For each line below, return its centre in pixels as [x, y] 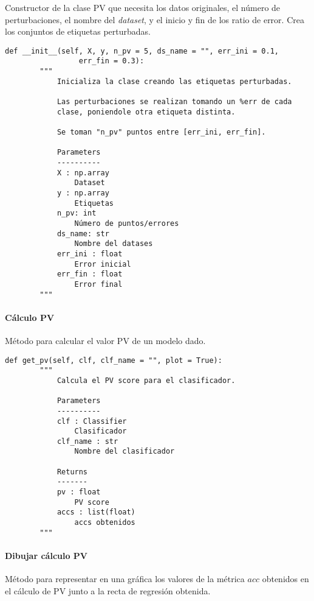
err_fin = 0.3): [111, 61]
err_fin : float [90, 274]
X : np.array [83, 173]
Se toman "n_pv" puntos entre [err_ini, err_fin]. [161, 132]
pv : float [79, 492]
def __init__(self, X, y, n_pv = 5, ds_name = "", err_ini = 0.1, [142, 51]
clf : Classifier [92, 421]
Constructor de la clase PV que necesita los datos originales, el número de [143, 7]
